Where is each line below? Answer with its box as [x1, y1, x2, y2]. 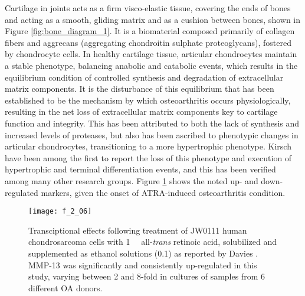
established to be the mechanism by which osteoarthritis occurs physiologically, [5, 94, 291, 106]
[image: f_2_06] [28, 207, 92, 216]
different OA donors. [28, 281, 103, 294]
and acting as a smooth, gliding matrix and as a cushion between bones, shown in [5, 13, 301, 25]
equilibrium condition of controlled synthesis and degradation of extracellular [5, 71, 284, 83]
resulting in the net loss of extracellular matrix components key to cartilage [5, 105, 278, 118]
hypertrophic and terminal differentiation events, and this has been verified [5, 163, 276, 175]
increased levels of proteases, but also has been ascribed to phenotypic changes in [5, 128, 299, 141]
